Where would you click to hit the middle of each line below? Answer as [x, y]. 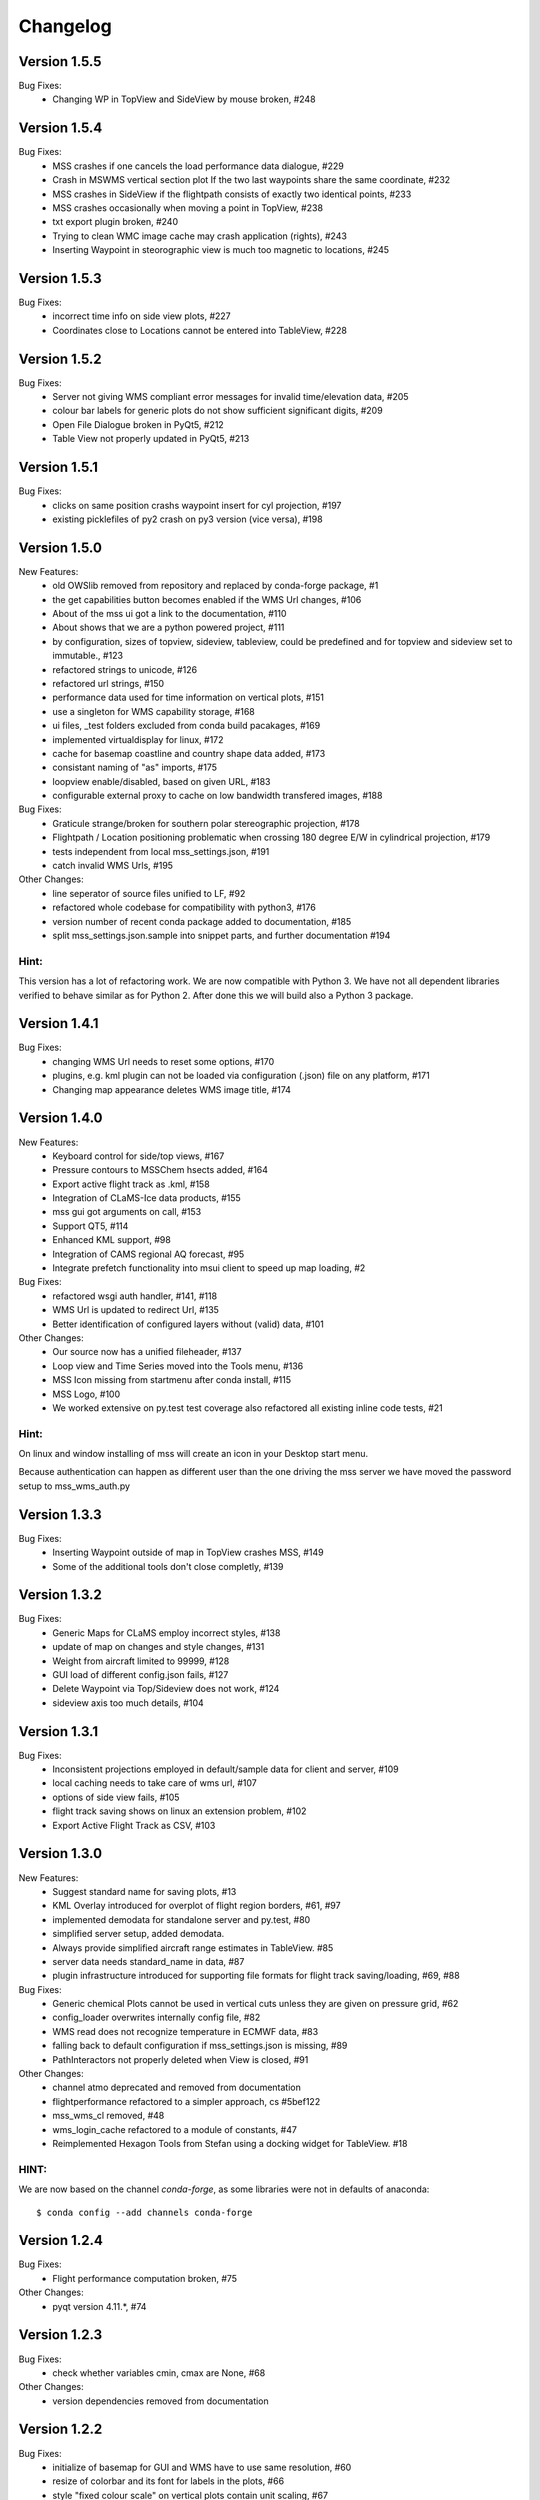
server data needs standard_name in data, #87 [148, 1961]
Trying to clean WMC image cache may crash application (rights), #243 [199, 236]
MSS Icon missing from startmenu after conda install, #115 [172, 1380]
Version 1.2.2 [60, 2429]
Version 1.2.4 [61, 2240]
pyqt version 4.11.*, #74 [99, 2306]
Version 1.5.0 [60, 547]
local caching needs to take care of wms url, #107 [154, 1783]
